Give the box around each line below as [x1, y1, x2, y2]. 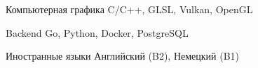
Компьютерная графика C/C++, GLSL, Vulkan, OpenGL [6, 2, 253, 16]
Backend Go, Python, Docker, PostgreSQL [6, 25, 189, 40]
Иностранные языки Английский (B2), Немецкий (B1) [6, 49, 240, 63]
